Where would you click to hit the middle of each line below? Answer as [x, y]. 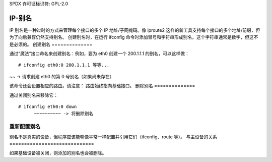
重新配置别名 [25, 127]
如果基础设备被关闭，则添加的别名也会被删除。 [58, 153]
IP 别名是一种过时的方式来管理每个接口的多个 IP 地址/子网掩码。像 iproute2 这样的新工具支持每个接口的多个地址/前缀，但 [135, 30]
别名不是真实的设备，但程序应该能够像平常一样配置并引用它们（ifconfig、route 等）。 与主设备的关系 [113, 137]
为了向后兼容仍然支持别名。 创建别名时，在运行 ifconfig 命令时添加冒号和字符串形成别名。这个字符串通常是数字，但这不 [134, 37]
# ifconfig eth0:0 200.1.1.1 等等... [64, 65]
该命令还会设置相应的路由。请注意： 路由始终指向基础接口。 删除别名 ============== [102, 86]
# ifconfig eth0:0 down [48, 107]
